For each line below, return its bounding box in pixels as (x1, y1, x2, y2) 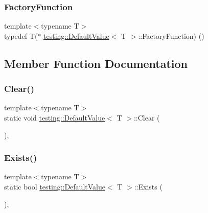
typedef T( (4, 30, 38, 41)
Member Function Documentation (4, 55, 188, 71)
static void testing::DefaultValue (4, 112, 105, 123)
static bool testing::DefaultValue (4, 181, 105, 192)
